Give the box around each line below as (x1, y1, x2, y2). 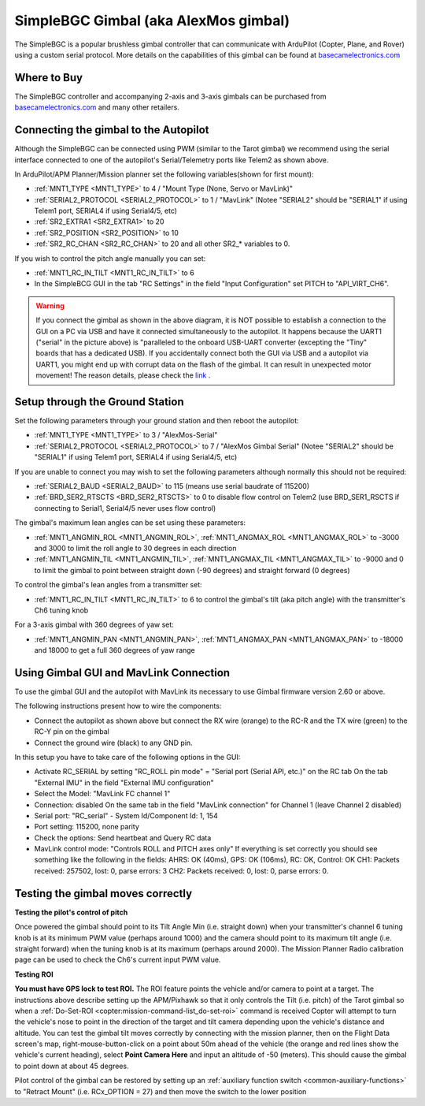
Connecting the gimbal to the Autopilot (14, 123, 209, 137)
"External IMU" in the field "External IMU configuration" (34, 777, 214, 788)
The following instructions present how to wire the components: (14, 702, 222, 711)
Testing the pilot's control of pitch (14, 907, 128, 917)
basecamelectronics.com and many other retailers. (14, 102, 180, 112)
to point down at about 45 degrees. (14, 1061, 129, 1071)
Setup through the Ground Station (14, 395, 184, 408)
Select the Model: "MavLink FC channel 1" (34, 789, 171, 799)
